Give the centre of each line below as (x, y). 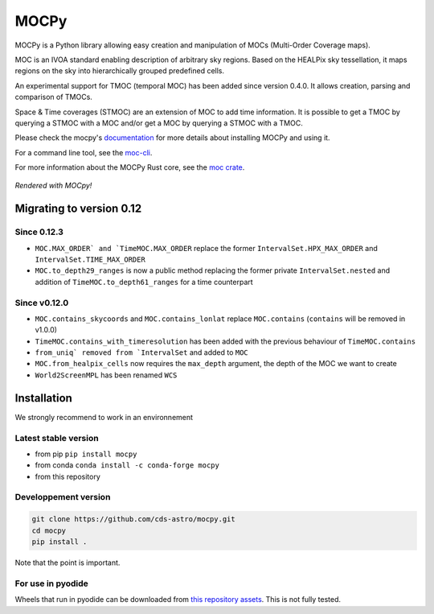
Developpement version (63, 497)
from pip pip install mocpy (86, 454)
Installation (43, 398)
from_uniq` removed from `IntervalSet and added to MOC (141, 352)
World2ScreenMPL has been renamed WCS (106, 375)
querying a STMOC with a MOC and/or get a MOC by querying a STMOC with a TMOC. (159, 123)
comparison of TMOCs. (53, 97)
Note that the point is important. (68, 562)
